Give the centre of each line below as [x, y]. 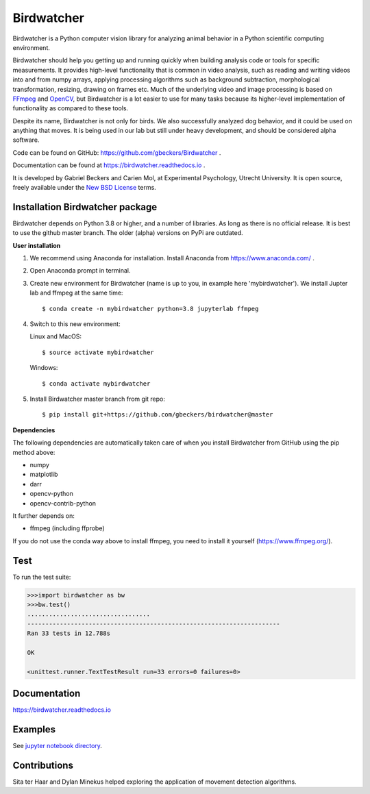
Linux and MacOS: [56, 336]
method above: [34, 452]
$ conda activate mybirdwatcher [96, 383]
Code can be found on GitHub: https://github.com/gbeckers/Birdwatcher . [117, 152]
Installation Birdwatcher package [85, 207]
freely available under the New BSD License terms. [85, 188]
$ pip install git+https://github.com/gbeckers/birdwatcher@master [158, 415]
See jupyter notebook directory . [58, 746]
